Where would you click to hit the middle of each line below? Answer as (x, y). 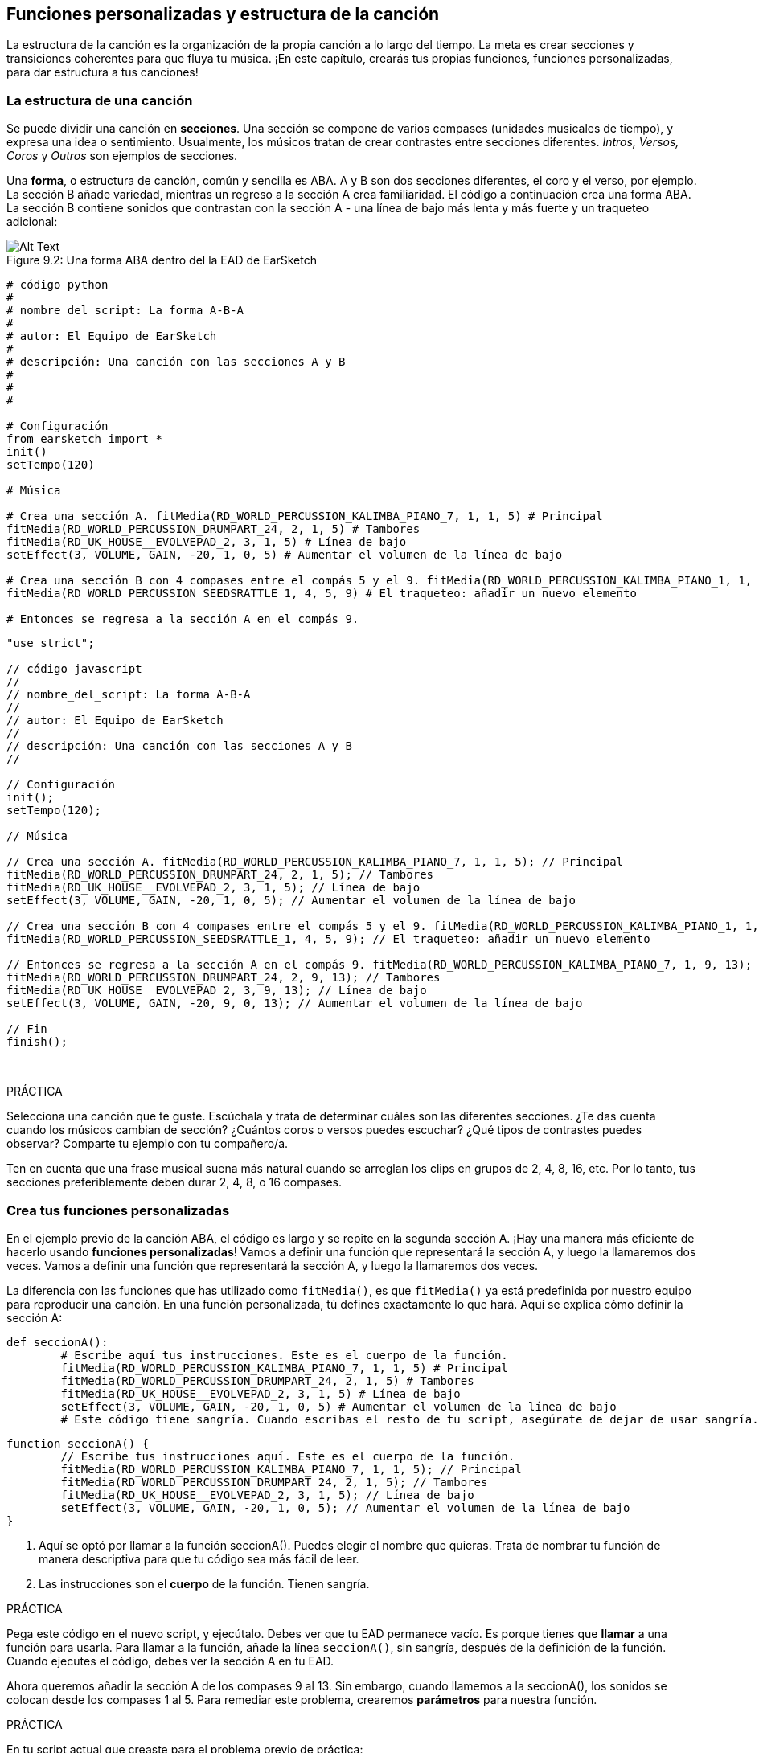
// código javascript (74, 669)
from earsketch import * (84, 439)
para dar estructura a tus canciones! (103, 72)
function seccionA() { (78, 1443)
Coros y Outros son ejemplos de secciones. (122, 156)
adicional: (32, 222)
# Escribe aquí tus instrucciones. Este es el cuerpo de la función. (284, 1355)
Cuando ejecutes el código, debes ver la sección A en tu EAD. (170, 1661)
